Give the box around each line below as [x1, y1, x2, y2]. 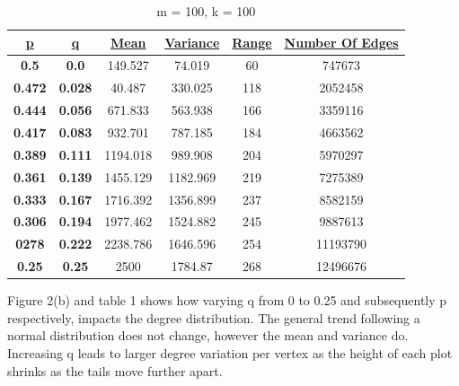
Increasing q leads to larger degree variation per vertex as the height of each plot [7, 343, 453, 362]
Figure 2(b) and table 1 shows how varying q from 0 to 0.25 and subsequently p [7, 291, 447, 310]
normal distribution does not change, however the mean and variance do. [7, 326, 409, 345]
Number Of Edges [284, 32, 399, 51]
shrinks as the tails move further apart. [7, 361, 223, 380]
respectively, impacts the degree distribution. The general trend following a [7, 308, 420, 327]
